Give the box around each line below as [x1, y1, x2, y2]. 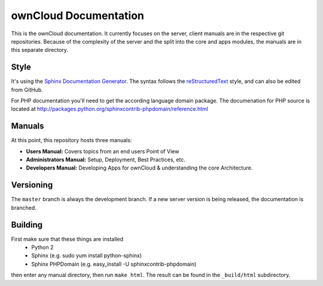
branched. [11, 204, 37, 211]
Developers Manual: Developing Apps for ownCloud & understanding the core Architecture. [26, 164, 253, 171]
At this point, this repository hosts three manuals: [11, 137, 132, 144]
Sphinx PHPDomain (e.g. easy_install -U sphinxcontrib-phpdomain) [31, 260, 197, 267]
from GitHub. [11, 86, 43, 93]
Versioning [11, 180, 53, 190]
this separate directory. [11, 47, 69, 54]
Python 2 [31, 244, 54, 251]
